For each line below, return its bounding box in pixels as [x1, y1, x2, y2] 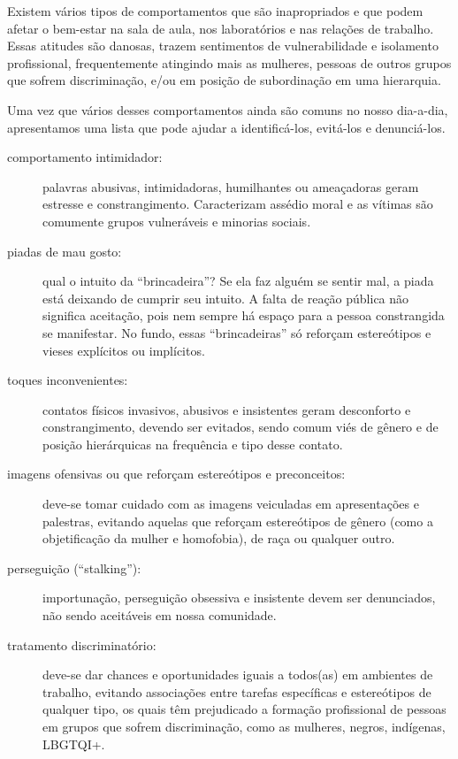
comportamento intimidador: [7, 148, 163, 166]
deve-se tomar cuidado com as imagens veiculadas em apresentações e [42, 494, 419, 513]
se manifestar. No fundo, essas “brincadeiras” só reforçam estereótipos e [42, 323, 431, 341]
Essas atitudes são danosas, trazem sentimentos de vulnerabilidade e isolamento [7, 36, 439, 55]
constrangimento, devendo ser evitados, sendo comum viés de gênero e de [42, 418, 439, 436]
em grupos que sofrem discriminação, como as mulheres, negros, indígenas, [42, 717, 446, 735]
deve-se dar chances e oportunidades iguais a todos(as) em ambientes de [42, 665, 433, 684]
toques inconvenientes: [7, 371, 128, 389]
